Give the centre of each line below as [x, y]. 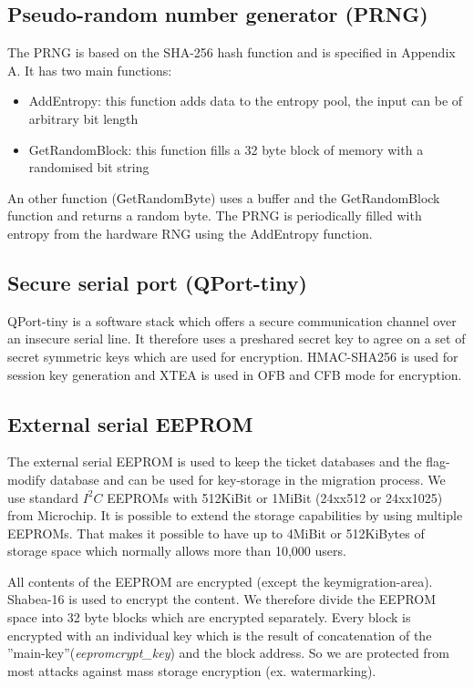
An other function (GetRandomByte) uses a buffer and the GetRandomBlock [224, 197]
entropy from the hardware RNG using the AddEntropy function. [190, 233]
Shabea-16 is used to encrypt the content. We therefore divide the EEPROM [222, 599]
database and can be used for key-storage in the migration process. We [248, 479]
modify [27, 479]
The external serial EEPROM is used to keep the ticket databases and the [215, 461]
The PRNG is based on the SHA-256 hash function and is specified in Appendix [232, 52]
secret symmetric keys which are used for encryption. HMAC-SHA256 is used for [233, 356]
